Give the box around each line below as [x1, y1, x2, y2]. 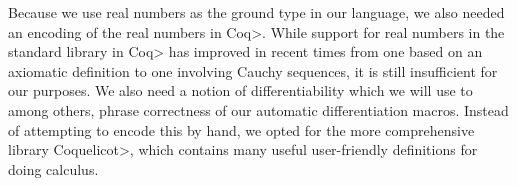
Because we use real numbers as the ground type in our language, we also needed [8, 2, 505, 22]
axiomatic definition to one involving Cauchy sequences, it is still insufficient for [8, 60, 498, 81]
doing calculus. [8, 158, 99, 179]
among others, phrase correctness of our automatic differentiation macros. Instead [8, 99, 509, 120]
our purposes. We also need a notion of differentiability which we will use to [8, 80, 473, 101]
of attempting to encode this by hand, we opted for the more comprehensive [8, 119, 475, 140]
